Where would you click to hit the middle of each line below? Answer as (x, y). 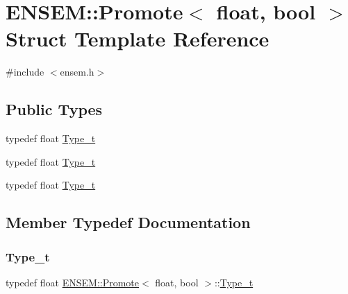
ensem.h (77, 72)
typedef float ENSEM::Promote (73, 282)
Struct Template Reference (138, 38)
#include (25, 72)
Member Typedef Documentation (128, 222)
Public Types (54, 109)
